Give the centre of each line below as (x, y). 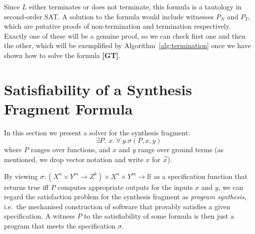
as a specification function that (201, 176)
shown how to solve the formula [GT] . (62, 55)
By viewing (21, 176)
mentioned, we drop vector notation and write (74, 159)
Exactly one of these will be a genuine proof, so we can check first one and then (125, 35)
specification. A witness (40, 216)
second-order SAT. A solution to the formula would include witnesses (109, 16)
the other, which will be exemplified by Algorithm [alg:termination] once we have (127, 45)
